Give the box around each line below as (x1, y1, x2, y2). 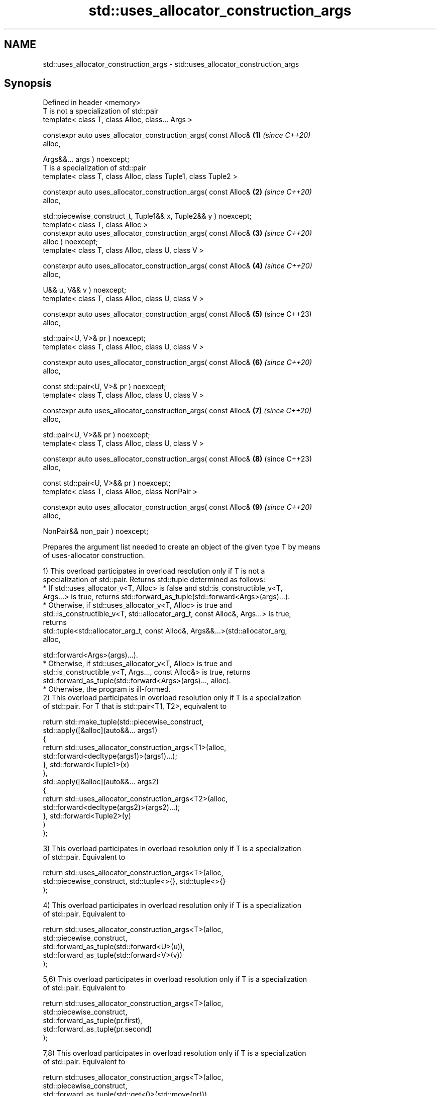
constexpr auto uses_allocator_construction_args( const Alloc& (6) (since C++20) (43, 358, 312, 367)
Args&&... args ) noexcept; (43, 155, 130, 164)
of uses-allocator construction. (43, 551, 145, 560)
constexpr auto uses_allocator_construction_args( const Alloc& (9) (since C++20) (43, 503, 312, 512)
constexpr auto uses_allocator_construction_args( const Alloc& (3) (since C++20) (43, 229, 312, 238)
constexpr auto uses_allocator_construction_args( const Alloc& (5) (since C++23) (43, 310, 312, 319)
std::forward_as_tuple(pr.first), (43, 1016, 143, 1025)
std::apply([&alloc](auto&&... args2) (43, 777, 159, 786)
